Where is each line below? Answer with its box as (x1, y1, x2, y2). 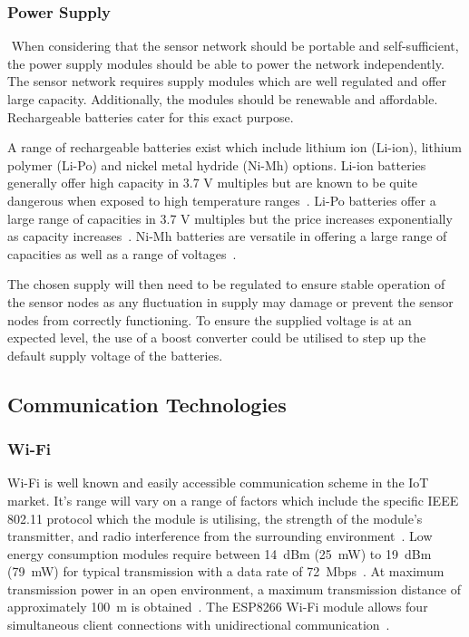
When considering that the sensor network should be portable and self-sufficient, (11, 36, 459, 55)
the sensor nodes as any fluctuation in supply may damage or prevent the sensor (7, 292, 454, 311)
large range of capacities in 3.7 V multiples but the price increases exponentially (7, 208, 453, 227)
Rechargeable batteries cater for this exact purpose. (7, 107, 294, 126)
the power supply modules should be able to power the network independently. (7, 53, 445, 72)
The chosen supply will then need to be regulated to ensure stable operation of (7, 275, 445, 294)
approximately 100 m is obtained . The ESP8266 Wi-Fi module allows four (7, 597, 428, 616)
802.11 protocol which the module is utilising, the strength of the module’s (7, 508, 423, 527)
